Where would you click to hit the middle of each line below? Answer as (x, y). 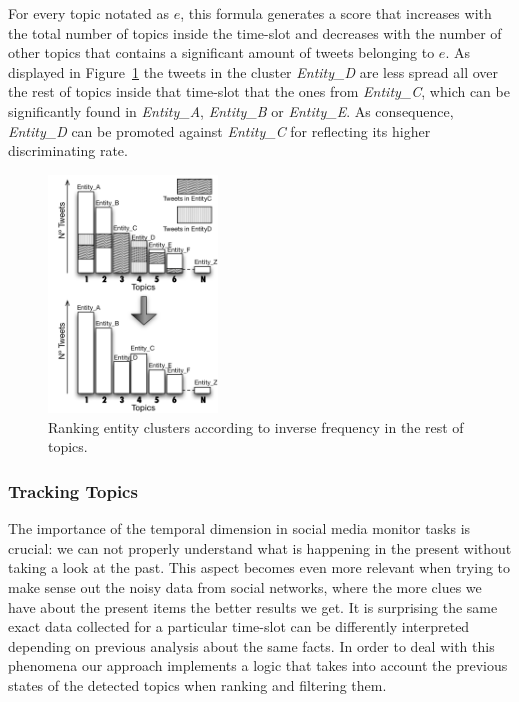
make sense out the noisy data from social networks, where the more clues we (245, 587)
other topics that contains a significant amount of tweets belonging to (221, 52)
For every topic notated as (88, 13)
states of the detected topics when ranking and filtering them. (197, 685)
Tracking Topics (73, 491)
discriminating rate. (68, 150)
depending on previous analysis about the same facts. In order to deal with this (251, 645)
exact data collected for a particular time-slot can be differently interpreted (239, 626)
